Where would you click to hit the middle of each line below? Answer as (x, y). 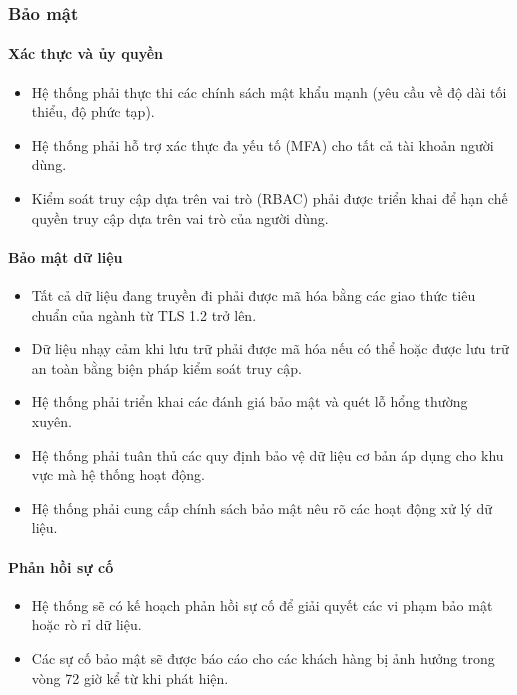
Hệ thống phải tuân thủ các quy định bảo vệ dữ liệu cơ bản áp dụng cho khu (267, 454)
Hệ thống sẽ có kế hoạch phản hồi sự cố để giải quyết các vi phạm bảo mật (262, 604)
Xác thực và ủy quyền (86, 53)
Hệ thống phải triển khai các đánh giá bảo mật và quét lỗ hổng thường (249, 401)
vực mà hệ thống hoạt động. (118, 474)
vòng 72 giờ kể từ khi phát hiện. (130, 677)
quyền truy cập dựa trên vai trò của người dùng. (180, 217)
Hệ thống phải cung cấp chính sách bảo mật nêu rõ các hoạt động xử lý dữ (261, 507)
